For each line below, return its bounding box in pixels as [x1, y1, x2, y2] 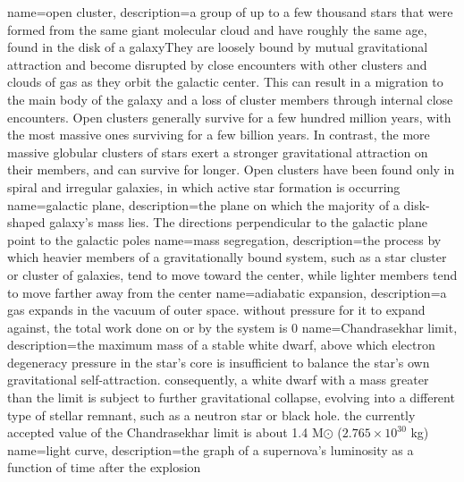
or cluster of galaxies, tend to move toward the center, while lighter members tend [7, 265, 458, 283]
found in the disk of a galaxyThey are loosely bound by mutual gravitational [7, 38, 428, 56]
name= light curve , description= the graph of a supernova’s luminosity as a [7, 440, 414, 459]
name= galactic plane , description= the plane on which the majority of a [7, 195, 400, 214]
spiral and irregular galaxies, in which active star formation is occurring [7, 177, 401, 196]
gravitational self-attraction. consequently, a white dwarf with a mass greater [7, 370, 429, 389]
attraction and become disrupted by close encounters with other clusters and [7, 55, 427, 73]
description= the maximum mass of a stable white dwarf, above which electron [7, 335, 435, 354]
